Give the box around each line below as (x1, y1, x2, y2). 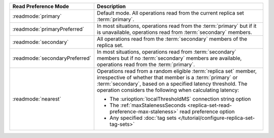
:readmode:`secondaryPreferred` (12, 55, 91, 62)
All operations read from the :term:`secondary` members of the (96, 35, 248, 42)
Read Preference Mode (12, 3, 70, 10)
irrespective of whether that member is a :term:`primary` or (96, 74, 238, 81)
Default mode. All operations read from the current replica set (96, 10, 245, 16)
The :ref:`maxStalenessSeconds (109, 102, 186, 109)
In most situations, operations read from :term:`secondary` (96, 49, 236, 55)
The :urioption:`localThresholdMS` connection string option (109, 96, 251, 102)
